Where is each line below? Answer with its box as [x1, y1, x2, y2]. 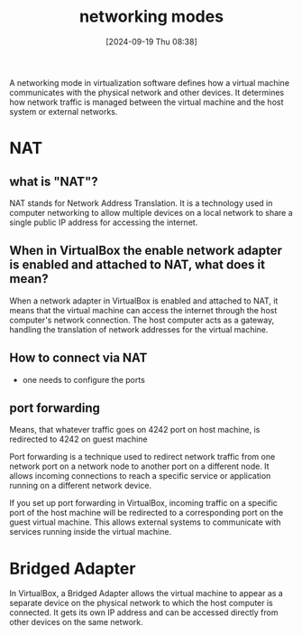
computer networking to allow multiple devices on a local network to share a [9, 207, 293, 218]
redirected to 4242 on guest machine [9, 434, 148, 444]
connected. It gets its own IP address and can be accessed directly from [9, 607, 279, 618]
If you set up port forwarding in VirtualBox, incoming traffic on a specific [9, 498, 278, 509]
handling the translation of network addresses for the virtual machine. [9, 323, 269, 335]
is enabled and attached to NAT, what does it [9, 257, 266, 273]
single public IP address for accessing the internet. [9, 217, 198, 228]
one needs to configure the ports [22, 374, 146, 385]
